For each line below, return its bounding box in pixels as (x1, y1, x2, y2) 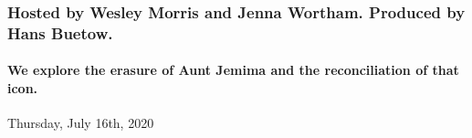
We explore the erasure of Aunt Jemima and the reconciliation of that (7, 60, 459, 80)
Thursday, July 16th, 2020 (7, 113, 154, 133)
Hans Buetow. (7, 21, 113, 44)
